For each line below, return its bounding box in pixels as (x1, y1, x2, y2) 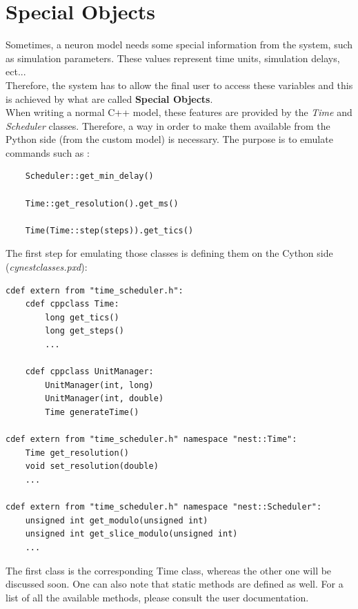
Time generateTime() (45, 407, 139, 417)
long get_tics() (45, 312, 119, 322)
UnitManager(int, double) (45, 394, 164, 404)
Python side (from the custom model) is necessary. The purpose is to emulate (6, 132, 333, 146)
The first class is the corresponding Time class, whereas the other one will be (6, 563, 332, 577)
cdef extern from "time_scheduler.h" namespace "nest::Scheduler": (6, 502, 322, 512)
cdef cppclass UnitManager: (25, 367, 154, 377)
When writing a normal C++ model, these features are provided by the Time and (6, 105, 352, 119)
